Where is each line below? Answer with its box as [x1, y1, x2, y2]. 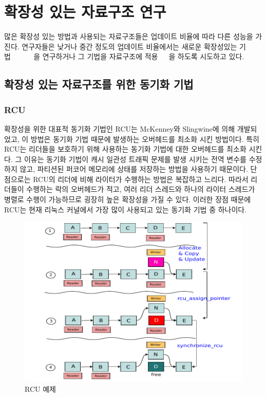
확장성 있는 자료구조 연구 [4, 1, 166, 22]
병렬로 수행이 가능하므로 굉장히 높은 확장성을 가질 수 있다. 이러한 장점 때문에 [4, 194, 251, 205]
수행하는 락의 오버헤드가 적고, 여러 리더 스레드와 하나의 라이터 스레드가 [26, 184, 255, 194]
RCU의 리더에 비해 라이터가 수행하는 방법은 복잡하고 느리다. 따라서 [33, 173, 249, 184]
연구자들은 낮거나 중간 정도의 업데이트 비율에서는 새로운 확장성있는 [22, 41, 237, 51]
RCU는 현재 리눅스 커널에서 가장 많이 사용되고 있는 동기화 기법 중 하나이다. [4, 204, 247, 214]
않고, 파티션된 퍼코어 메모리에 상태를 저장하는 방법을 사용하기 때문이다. [20, 164, 248, 174]
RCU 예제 [25, 383, 56, 394]
